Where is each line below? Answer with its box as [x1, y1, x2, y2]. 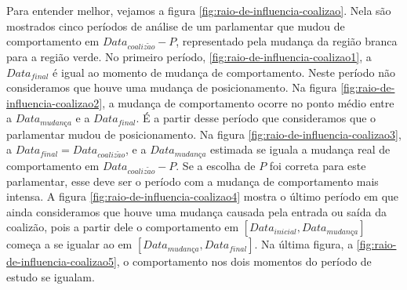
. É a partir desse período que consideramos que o [136, 110, 376, 126]
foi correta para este [269, 157, 366, 173]
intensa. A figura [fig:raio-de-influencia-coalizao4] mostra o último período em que [6, 188, 399, 205]
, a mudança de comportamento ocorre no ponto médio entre [102, 94, 394, 111]
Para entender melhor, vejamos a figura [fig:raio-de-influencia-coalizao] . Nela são [6, 2, 391, 18]
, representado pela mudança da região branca [176, 33, 398, 49]
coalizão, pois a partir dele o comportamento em [6, 219, 239, 235]
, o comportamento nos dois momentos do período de [116, 253, 372, 270]
